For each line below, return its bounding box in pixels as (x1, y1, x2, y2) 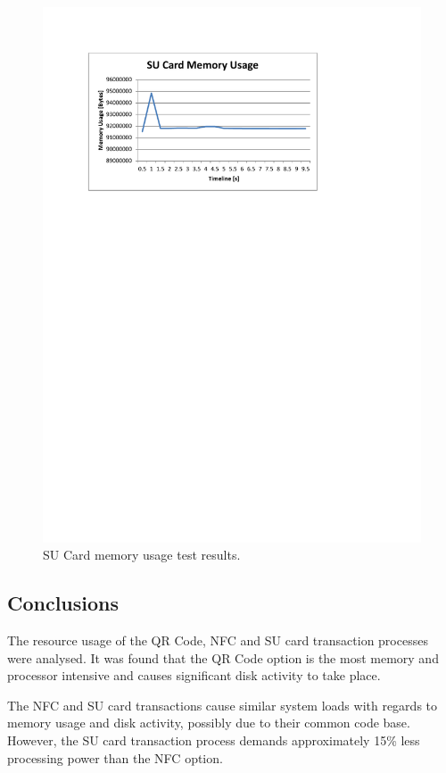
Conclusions (7, 589, 120, 617)
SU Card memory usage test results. (43, 545, 241, 564)
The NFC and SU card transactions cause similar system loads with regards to (7, 695, 438, 714)
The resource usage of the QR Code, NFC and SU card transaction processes (7, 631, 428, 650)
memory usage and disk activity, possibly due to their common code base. (7, 713, 410, 732)
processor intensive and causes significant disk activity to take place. (7, 666, 381, 685)
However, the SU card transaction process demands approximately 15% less (7, 731, 420, 750)
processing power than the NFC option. (7, 748, 223, 767)
